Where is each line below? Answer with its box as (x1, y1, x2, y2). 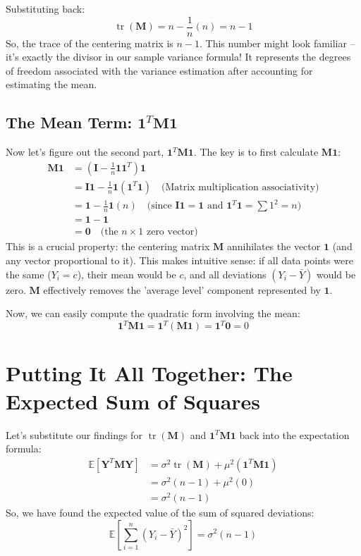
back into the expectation (239, 427, 350, 442)
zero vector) (146, 227, 198, 237)
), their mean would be (77, 266, 176, 281)
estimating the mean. (6, 77, 97, 92)
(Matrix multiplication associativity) (161, 182, 319, 192)
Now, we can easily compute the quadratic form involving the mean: (6, 306, 300, 321)
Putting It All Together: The (6, 359, 293, 388)
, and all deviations (183, 266, 267, 281)
